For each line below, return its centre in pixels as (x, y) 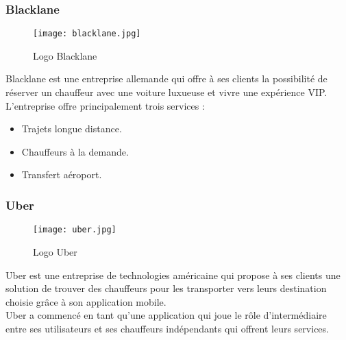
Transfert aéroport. (62, 174)
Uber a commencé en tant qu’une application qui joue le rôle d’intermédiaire (166, 315)
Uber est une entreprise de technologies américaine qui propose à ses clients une (173, 275)
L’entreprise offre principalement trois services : (105, 105)
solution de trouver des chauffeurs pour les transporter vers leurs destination (166, 288)
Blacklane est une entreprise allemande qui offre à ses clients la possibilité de (166, 78)
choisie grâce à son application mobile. (86, 301)
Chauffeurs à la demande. (75, 151)
